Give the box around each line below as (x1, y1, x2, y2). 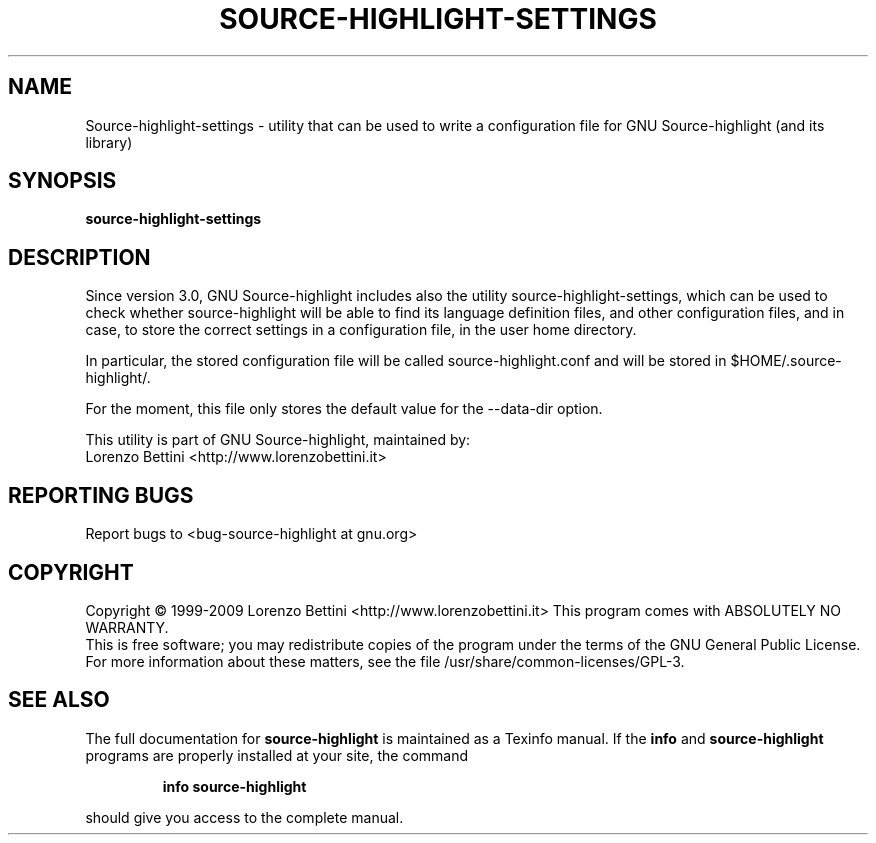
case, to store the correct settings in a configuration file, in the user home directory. (85, 321, 637, 339)
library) (85, 133, 133, 151)
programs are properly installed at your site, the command (85, 746, 469, 764)
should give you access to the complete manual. (85, 808, 404, 826)
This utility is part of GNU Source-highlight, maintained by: (85, 431, 471, 449)
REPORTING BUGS (8, 482, 194, 508)
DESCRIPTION (8, 244, 151, 270)
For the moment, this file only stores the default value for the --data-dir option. (85, 400, 603, 418)
